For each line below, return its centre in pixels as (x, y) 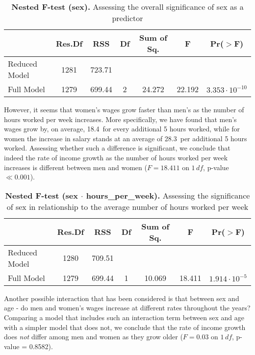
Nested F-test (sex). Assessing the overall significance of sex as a (127, 7)
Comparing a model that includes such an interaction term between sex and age (124, 317)
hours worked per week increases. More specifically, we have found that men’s (120, 119)
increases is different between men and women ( (76, 167)
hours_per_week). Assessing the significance (168, 195)
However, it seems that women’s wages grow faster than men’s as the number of (124, 109)
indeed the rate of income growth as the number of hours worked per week (116, 157)
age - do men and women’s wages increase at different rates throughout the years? (127, 308)
